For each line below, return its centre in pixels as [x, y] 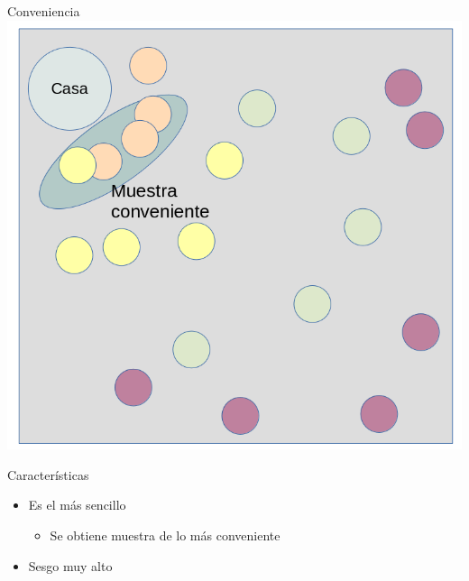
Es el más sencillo [77, 505]
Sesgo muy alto [70, 565]
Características [48, 474]
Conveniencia [44, 11]
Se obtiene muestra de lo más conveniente [165, 535]
